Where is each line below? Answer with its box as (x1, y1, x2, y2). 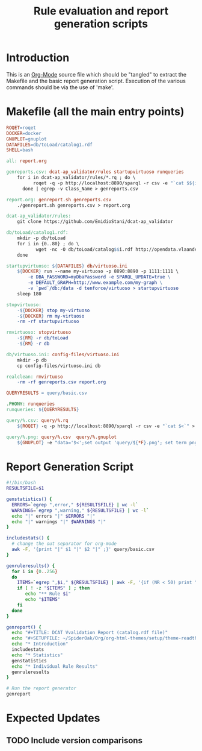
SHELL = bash (6, 147, 34, 153)
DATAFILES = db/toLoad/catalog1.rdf (6, 142, 93, 148)
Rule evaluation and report (33, 4, 169, 18)
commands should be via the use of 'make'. (6, 83, 114, 91)
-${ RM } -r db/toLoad (17, 335, 69, 341)
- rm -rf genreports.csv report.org (17, 379, 106, 385)
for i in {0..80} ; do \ (17, 240, 79, 247)
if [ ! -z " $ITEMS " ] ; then (17, 585, 90, 591)
